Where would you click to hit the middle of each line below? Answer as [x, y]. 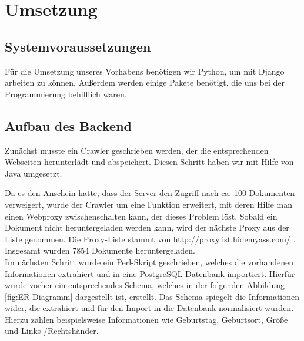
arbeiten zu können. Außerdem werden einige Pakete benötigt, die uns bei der [145, 82]
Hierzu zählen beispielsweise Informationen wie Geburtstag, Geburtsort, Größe [146, 319]
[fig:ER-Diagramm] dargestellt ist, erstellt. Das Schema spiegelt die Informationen [152, 296]
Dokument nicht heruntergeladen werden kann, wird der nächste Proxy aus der [147, 227]
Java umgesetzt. [34, 173]
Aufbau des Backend [69, 125]
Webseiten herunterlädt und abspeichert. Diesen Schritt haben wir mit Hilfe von [149, 162]
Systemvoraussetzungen [78, 46]
